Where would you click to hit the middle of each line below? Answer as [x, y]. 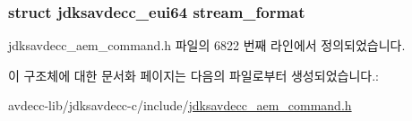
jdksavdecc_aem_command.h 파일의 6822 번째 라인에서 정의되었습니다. [207, 45]
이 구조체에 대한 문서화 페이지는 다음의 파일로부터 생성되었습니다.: [193, 75]
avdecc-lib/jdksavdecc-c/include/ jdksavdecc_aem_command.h [180, 105]
